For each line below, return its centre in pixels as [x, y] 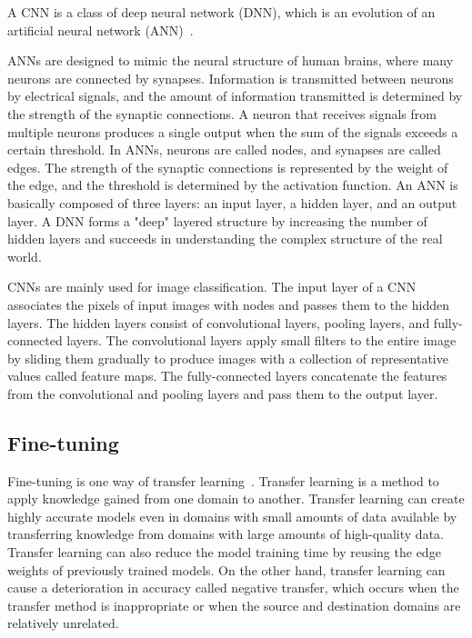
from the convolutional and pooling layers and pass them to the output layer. [223, 393]
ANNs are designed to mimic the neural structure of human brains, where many [231, 60]
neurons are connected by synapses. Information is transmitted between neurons [231, 78]
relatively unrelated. [63, 623]
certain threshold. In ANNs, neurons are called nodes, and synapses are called [224, 150]
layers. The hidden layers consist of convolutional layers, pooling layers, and [219, 322]
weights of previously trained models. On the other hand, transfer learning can [226, 569]
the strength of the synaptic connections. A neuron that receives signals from [222, 113]
